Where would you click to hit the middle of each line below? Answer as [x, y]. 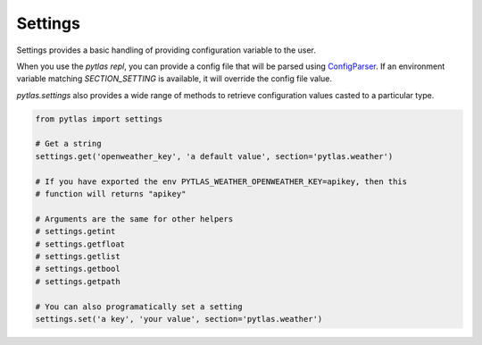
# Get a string [68, 144]
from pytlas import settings [99, 119]
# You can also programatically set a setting [139, 307]
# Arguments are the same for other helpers [134, 219]
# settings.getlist [78, 256]
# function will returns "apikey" [111, 194]
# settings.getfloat [80, 244]
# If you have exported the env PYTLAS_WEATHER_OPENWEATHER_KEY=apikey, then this [221, 181]
